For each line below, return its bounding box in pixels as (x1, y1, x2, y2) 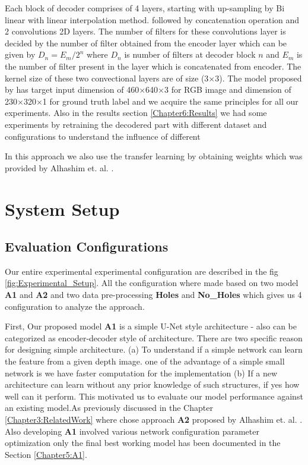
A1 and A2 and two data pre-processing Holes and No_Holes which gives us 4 (5, 288, 302, 301)
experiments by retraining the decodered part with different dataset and (5, 118, 267, 130)
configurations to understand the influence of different (5, 130, 201, 142)
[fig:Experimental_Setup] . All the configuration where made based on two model (5, 277, 299, 289)
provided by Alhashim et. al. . (5, 161, 114, 174)
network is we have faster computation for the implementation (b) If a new (5, 366, 278, 379)
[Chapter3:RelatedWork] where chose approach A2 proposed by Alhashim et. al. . (5, 413, 303, 426)
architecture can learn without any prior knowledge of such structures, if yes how (5, 378, 300, 391)
